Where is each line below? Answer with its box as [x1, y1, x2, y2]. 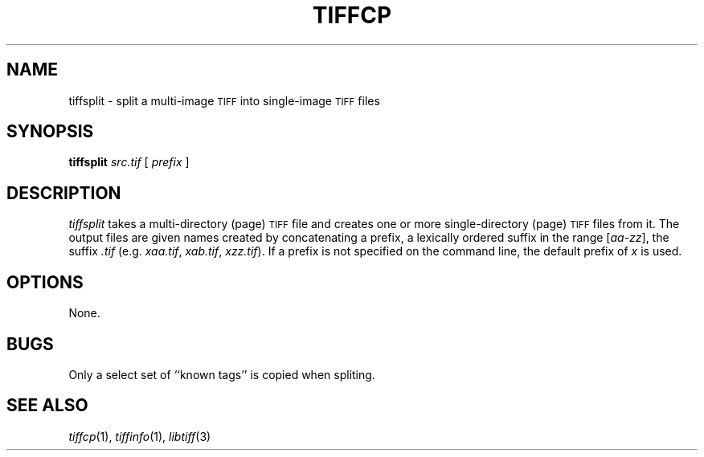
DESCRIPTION [6, 182, 121, 203]
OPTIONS [6, 271, 84, 292]
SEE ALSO [6, 395, 88, 416]
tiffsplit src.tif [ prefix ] [68, 155, 190, 169]
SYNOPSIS [6, 121, 94, 142]
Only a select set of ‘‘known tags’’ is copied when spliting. [68, 367, 375, 382]
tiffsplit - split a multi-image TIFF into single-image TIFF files [68, 93, 380, 108]
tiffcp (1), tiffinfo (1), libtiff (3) [68, 429, 211, 443]
